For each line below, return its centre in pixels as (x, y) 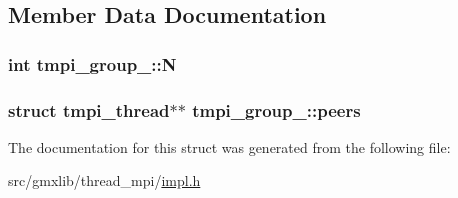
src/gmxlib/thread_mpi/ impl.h (104, 180)
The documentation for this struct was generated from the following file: (229, 146)
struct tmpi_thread (89, 109)
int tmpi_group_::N (92, 63)
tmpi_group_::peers (276, 109)
